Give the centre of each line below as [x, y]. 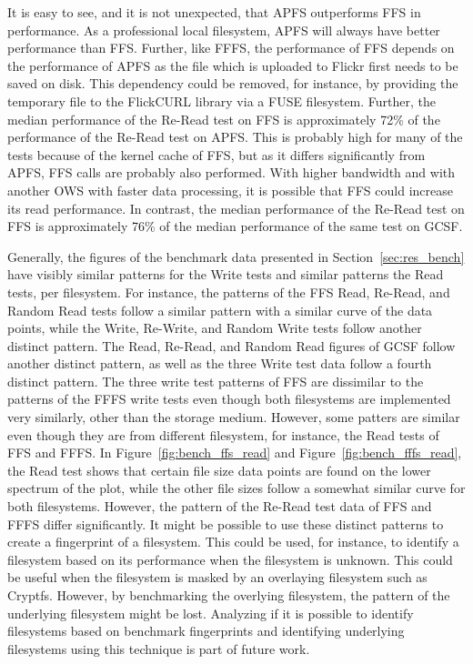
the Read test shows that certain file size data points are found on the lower [219, 470]
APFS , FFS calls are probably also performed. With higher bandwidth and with [231, 172]
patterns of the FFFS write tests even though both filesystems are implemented [229, 399]
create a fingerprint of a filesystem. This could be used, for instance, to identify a [233, 542]
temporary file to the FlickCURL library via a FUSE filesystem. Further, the [221, 101]
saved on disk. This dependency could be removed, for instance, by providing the [233, 83]
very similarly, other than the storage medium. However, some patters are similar [234, 417]
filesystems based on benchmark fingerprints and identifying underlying [206, 631]
